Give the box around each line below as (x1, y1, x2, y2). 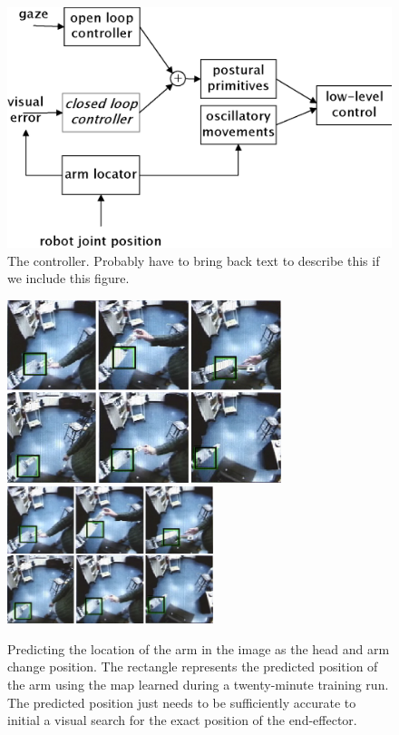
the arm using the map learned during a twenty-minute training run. (7, 675, 389, 694)
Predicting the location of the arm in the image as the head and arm (7, 639, 390, 658)
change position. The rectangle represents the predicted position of (7, 657, 378, 676)
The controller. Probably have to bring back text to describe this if (7, 250, 380, 269)
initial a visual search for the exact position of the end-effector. (7, 710, 357, 730)
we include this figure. (7, 269, 130, 288)
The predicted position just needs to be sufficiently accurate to (7, 692, 356, 711)
